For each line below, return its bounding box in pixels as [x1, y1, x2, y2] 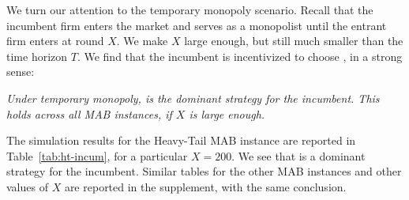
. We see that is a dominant [231, 147, 366, 164]
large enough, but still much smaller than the [184, 32, 403, 49]
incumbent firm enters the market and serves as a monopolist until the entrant [6, 17, 387, 33]
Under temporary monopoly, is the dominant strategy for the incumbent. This [6, 89, 380, 106]
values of [6, 178, 48, 194]
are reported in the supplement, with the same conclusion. [64, 178, 347, 194]
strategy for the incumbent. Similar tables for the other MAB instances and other [6, 163, 402, 179]
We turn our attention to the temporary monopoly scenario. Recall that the [6, 2, 373, 17]
